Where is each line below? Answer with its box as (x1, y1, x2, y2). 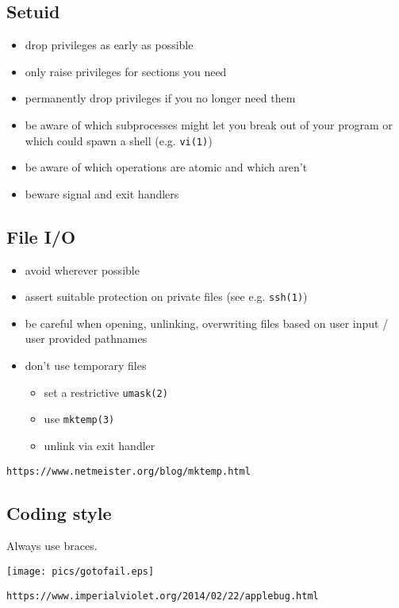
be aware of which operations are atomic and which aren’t (25, 159, 308, 175)
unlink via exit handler (44, 437, 155, 453)
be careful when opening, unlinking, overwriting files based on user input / (25, 314, 389, 331)
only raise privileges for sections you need (25, 63, 227, 79)
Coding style (6, 500, 112, 525)
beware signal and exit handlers (25, 185, 179, 202)
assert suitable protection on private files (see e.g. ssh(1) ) (25, 288, 308, 305)
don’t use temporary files (25, 357, 147, 374)
